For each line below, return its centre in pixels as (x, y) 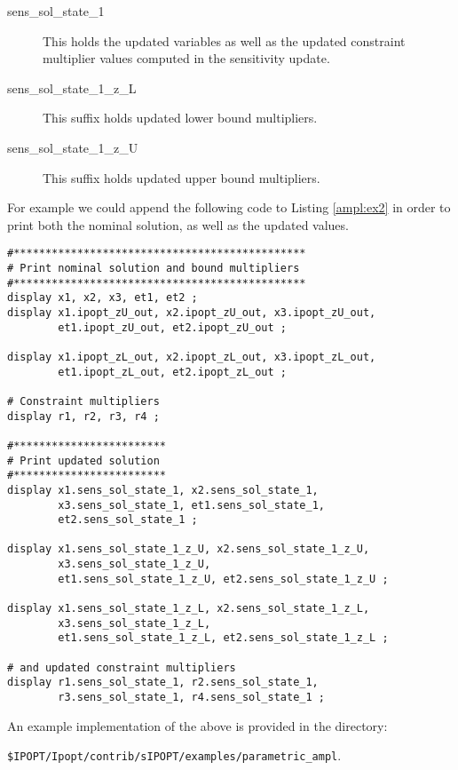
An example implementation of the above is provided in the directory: (197, 725)
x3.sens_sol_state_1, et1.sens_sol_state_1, (191, 505)
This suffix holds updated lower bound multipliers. (180, 118)
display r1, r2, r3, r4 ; (83, 416)
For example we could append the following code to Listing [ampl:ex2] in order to (229, 207)
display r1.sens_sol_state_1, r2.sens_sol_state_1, (163, 683)
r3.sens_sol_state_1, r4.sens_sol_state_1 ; (191, 698)
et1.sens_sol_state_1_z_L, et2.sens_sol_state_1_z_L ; (223, 638)
